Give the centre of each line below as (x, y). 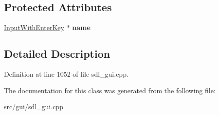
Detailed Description (57, 54)
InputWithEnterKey (34, 27)
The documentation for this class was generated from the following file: (110, 90)
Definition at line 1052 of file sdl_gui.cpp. (66, 74)
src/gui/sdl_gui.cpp (34, 107)
